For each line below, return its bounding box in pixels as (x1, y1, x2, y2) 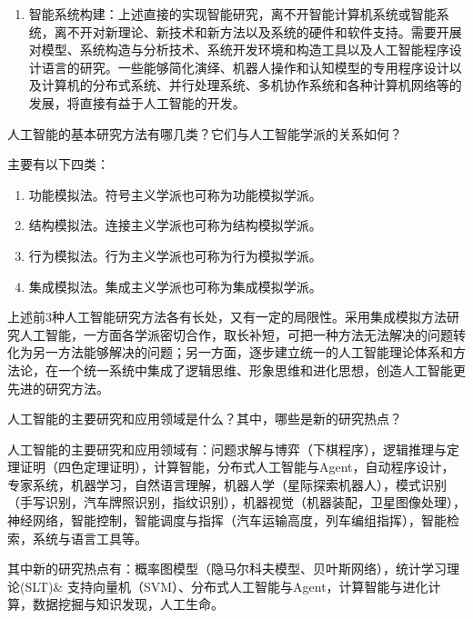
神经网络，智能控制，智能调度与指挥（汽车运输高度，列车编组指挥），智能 (7, 511, 447, 530)
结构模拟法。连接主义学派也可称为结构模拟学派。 (28, 215, 322, 235)
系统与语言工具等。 (32, 528, 147, 547)
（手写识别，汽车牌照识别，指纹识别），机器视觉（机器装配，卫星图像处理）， (7, 493, 466, 512)
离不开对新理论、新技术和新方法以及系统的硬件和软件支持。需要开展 (54, 22, 462, 41)
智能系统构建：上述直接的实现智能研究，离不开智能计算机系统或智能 (28, 5, 437, 23)
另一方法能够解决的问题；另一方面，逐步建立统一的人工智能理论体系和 (32, 343, 453, 362)
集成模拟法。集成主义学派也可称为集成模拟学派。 (28, 276, 322, 295)
